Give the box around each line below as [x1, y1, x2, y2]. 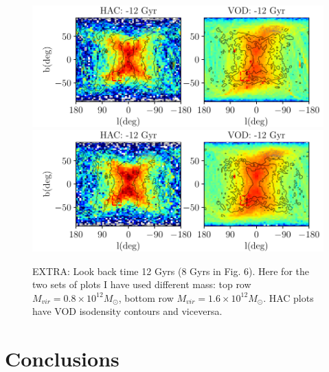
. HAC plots [263, 290, 314, 305]
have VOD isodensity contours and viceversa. [32, 304, 223, 318]
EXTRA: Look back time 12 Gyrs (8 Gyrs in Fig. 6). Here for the [32, 263, 309, 278]
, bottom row [118, 290, 174, 305]
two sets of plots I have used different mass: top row [32, 277, 251, 292]
